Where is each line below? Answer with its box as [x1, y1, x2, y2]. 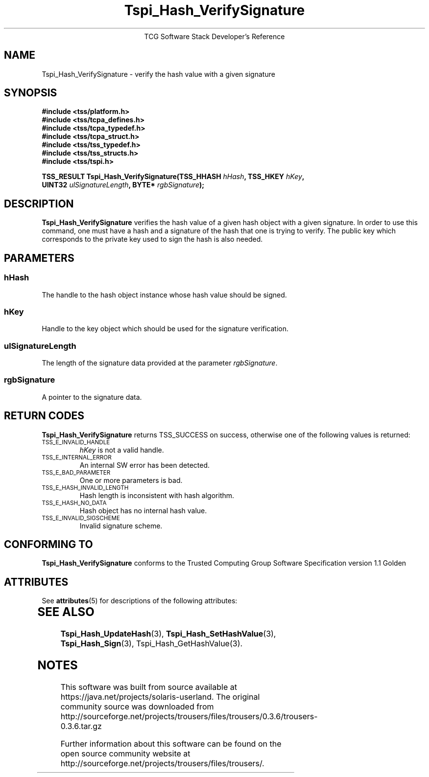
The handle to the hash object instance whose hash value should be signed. [42, 290, 287, 299]
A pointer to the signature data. [42, 392, 142, 401]
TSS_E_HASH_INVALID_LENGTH [42, 484, 129, 491]
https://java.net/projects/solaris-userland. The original [60, 692, 260, 702]
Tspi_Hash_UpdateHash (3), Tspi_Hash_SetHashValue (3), [60, 629, 276, 639]
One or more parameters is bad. [79, 476, 183, 484]
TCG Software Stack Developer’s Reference [144, 32, 285, 41]
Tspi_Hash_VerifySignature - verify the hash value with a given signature [42, 69, 275, 78]
